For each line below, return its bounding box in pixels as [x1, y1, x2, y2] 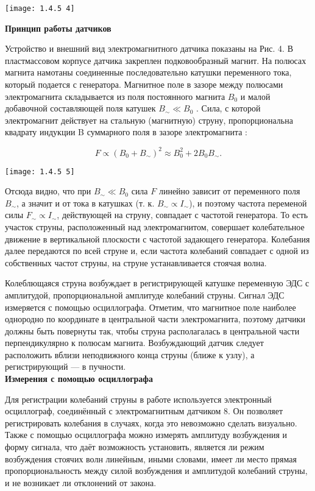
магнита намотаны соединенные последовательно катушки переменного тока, [5, 66, 292, 79]
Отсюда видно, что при [5, 185, 91, 197]
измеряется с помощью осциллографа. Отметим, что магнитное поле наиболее [5, 300, 296, 313]
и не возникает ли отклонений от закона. [5, 476, 157, 489]
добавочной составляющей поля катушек [5, 102, 156, 115]
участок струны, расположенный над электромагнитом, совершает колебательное [5, 220, 305, 233]
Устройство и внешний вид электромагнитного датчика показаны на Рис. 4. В [5, 42, 293, 55]
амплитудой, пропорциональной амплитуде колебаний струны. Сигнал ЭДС [5, 288, 285, 301]
